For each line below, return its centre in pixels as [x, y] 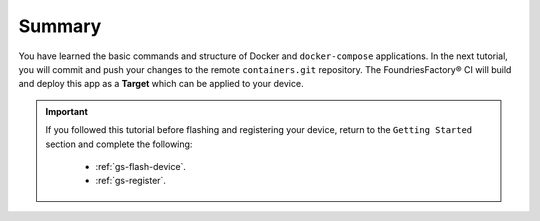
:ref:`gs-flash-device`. [141, 166]
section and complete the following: [119, 144]
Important [67, 111]
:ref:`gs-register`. [131, 181]
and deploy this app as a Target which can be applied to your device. [161, 84]
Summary [60, 26]
